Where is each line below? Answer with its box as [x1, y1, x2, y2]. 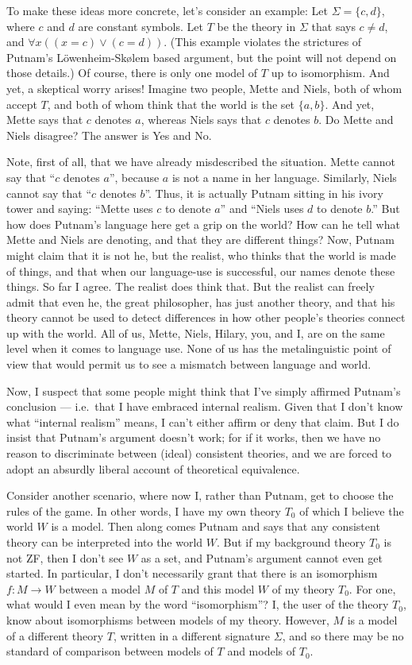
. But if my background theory [217, 534, 366, 550]
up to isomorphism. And [271, 64, 390, 81]
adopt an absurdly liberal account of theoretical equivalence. [6, 460, 300, 477]
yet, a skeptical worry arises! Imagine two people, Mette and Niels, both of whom [6, 79, 402, 96]
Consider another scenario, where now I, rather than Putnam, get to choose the [6, 487, 394, 504]
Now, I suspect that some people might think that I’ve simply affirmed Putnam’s [6, 382, 401, 399]
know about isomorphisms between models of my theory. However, [6, 611, 329, 628]
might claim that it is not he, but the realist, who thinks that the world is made [6, 246, 396, 263]
